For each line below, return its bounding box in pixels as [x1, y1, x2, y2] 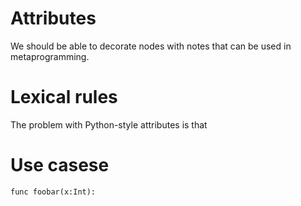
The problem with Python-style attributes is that [10, 118, 208, 131]
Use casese [10, 154, 110, 177]
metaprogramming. [10, 50, 90, 62]
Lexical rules [10, 86, 118, 109]
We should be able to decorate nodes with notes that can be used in [10, 40, 292, 52]
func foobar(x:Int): [10, 187, 97, 197]
